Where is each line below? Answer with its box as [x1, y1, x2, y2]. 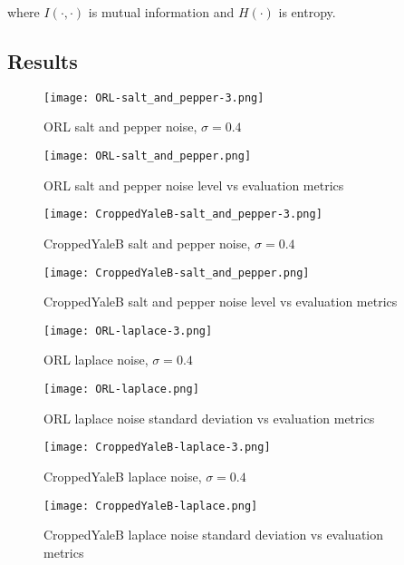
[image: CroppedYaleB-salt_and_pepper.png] [43, 266, 310, 279]
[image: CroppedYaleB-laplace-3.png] [43, 441, 271, 454]
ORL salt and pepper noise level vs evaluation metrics [43, 175, 344, 194]
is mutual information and [88, 3, 235, 21]
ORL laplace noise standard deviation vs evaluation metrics [43, 408, 375, 427]
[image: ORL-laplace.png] [43, 383, 199, 396]
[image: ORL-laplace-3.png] [43, 324, 213, 337]
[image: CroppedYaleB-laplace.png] [43, 499, 258, 512]
